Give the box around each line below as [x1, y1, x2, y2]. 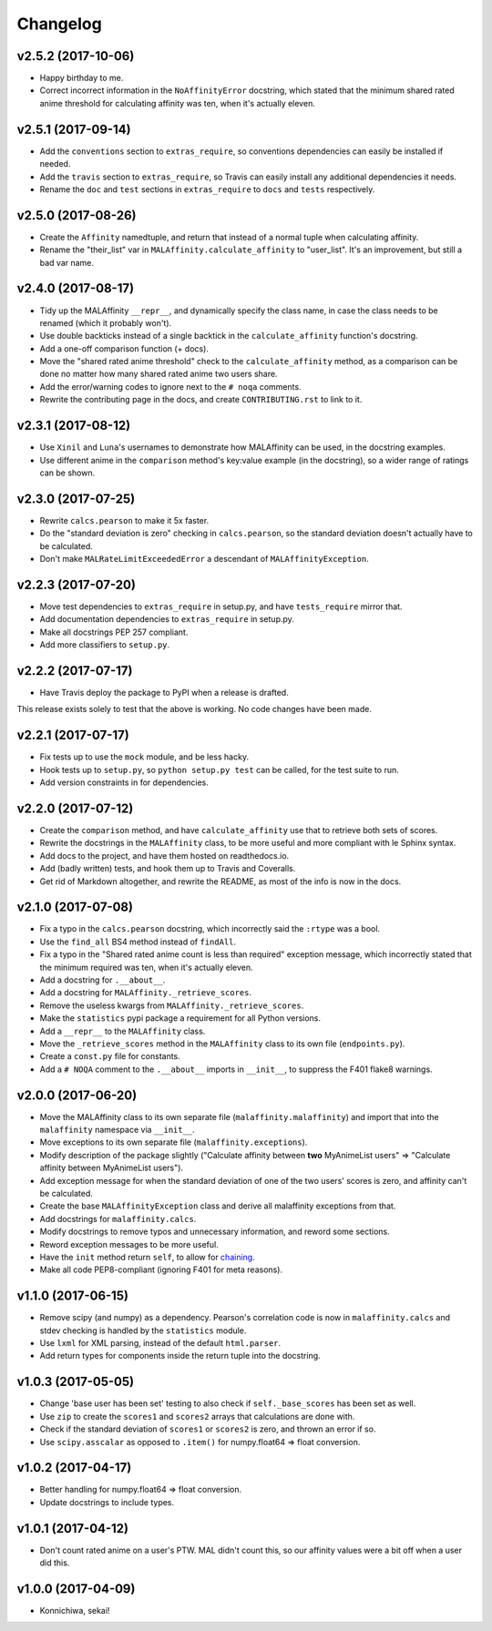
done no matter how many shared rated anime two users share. [39, 369, 278, 380]
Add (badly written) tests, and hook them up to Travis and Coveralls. [39, 863, 296, 874]
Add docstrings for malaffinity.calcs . [39, 1213, 197, 1224]
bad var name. [39, 257, 95, 268]
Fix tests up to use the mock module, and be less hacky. [39, 751, 250, 762]
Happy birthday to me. [39, 73, 124, 84]
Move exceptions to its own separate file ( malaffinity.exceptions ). [39, 1137, 308, 1147]
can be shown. [39, 467, 96, 478]
